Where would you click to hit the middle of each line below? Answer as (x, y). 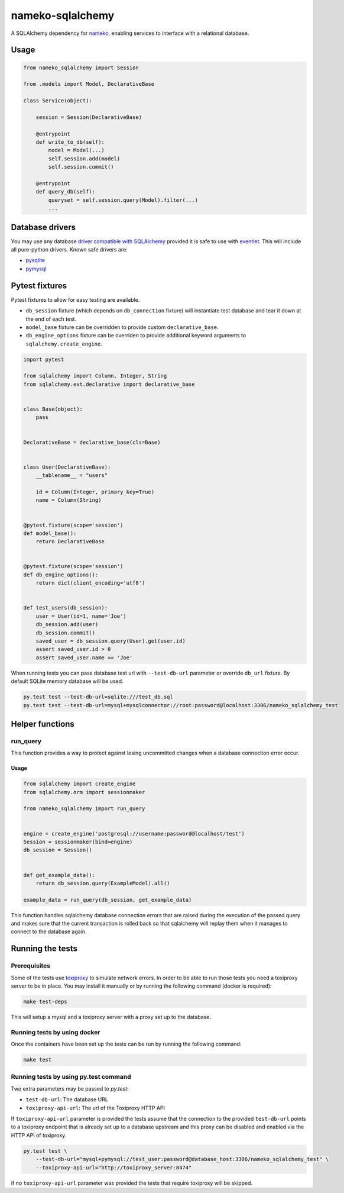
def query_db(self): (66, 192)
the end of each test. (51, 319)
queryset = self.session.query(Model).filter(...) (123, 200)
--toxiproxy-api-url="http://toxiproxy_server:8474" (114, 1168)
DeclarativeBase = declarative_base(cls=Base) (92, 442)
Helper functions (43, 724)
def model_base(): (50, 533)
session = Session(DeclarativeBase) (89, 117)
